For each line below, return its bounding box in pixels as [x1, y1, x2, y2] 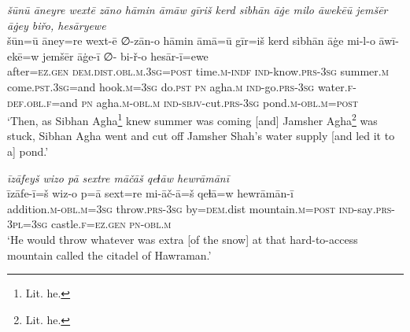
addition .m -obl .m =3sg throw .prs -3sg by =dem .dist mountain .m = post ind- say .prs [7, 200, 392, 216]
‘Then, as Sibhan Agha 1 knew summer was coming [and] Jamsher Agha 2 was [7, 110, 378, 128]
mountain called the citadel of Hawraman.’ [7, 246, 212, 263]
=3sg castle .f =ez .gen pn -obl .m [23, 216, 172, 232]
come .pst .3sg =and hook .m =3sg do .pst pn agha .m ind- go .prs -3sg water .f [7, 78, 353, 94]
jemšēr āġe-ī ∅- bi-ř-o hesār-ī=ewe [42, 47, 209, 64]
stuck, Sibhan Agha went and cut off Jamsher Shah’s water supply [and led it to [7, 127, 395, 144]
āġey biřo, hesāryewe [7, 17, 106, 33]
